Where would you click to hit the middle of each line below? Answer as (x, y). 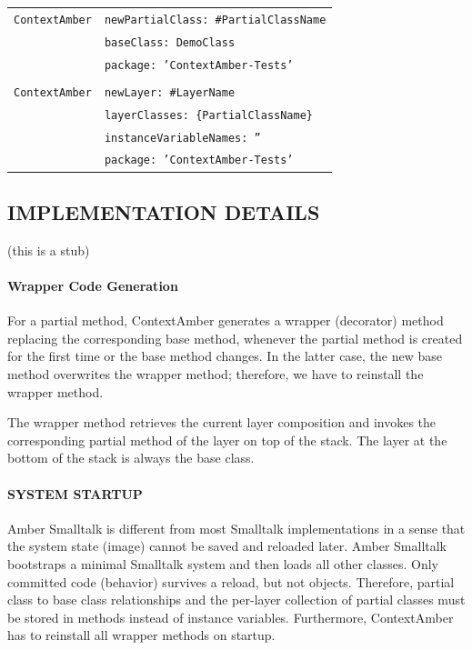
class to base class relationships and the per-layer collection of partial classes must (236, 600)
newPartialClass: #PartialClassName (215, 20)
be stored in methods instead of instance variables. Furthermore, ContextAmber (231, 617)
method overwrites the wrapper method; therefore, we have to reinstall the (216, 373)
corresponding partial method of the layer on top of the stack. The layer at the (227, 440)
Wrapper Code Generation (93, 285)
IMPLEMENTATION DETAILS (164, 211)
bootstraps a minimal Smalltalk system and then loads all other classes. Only (223, 563)
